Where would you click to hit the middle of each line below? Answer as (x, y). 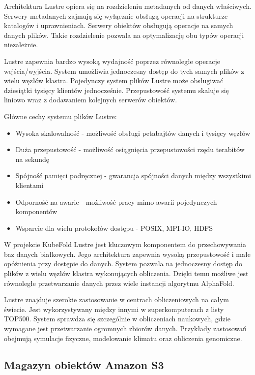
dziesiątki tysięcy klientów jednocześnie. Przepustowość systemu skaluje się (116, 90)
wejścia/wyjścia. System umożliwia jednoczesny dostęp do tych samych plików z (124, 71)
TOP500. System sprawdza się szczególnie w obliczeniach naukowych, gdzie (117, 319)
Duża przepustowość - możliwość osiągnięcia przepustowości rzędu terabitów (130, 149)
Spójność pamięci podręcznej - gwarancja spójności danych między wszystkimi (133, 175)
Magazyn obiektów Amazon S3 (84, 364)
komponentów (36, 211)
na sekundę (32, 159)
